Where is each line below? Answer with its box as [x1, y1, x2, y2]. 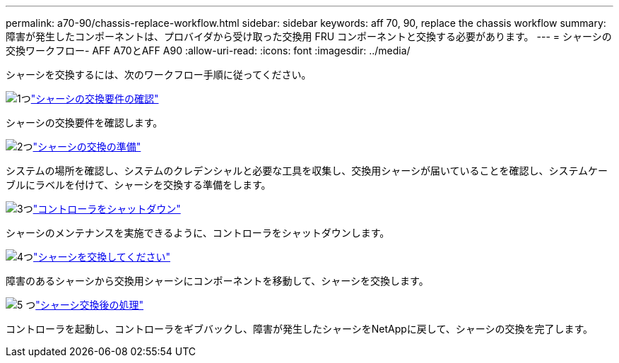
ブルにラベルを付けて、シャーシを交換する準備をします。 [6, 179, 271, 191]
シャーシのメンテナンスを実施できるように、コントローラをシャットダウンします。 [6, 227, 390, 239]
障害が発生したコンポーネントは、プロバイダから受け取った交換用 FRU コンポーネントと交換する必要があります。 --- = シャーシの [6, 30, 612, 42]
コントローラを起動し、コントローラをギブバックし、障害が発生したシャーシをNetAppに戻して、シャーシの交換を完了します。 [6, 323, 594, 335]
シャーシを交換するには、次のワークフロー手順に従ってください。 [6, 69, 312, 81]
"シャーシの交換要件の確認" [30, 93, 159, 105]
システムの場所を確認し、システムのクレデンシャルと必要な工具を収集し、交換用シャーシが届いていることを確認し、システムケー [6, 165, 608, 177]
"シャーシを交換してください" [33, 251, 170, 263]
